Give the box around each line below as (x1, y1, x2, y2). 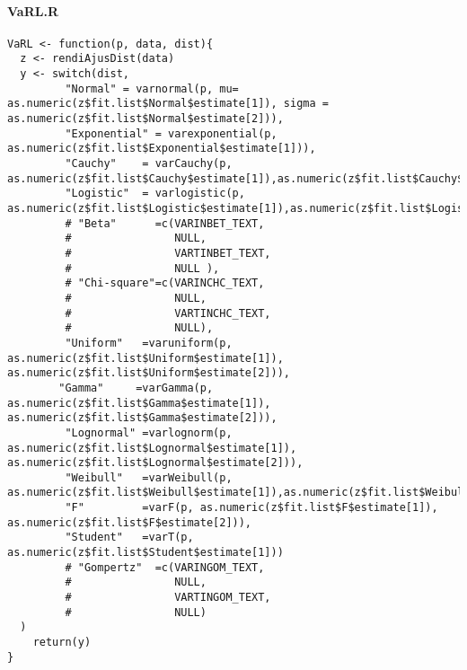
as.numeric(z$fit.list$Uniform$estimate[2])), (7, 366, 290, 380)
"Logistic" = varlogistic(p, (65, 187, 245, 200)
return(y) (32, 636, 92, 649)
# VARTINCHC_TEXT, (65, 306, 271, 320)
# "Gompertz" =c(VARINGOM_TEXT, (65, 560, 265, 574)
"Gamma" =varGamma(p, (58, 381, 214, 394)
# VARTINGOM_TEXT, (65, 591, 271, 604)
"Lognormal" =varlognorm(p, (65, 426, 233, 439)
